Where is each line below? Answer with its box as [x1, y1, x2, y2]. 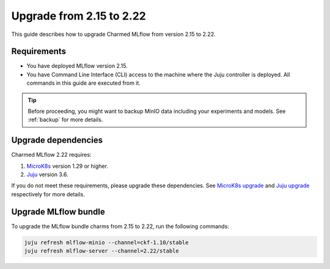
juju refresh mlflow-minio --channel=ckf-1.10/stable [24, 239, 189, 246]
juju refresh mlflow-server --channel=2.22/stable [24, 248, 180, 254]
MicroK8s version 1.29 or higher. [26, 162, 108, 170]
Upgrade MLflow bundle [11, 206, 105, 217]
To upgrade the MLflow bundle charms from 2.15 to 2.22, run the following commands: [11, 223, 229, 230]
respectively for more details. [11, 190, 85, 198]
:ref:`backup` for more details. [28, 116, 103, 123]
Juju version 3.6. [26, 171, 68, 178]
